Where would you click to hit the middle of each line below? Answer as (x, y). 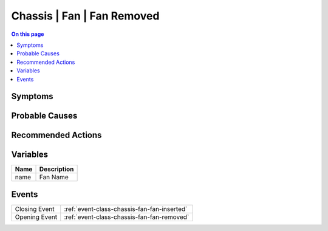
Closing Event (35, 209)
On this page (28, 34)
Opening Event (36, 217)
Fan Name (54, 178)
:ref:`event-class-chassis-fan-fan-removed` (127, 217)
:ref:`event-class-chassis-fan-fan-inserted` (126, 209)
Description (56, 169)
